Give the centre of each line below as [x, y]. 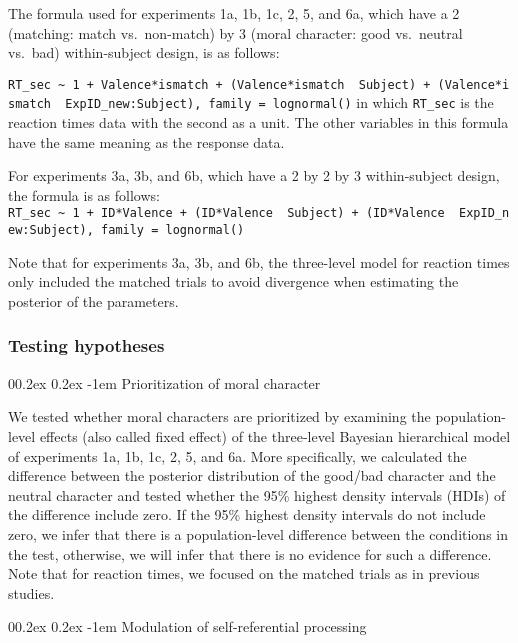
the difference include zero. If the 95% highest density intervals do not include [247, 514]
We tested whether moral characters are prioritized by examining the [219, 416]
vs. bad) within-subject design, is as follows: [144, 52]
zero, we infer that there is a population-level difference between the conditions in [258, 533]
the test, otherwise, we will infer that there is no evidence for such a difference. [250, 553]
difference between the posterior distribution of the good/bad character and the [252, 475]
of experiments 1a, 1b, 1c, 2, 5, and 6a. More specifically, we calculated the [237, 455]
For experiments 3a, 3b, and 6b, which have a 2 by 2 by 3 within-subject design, [254, 175]
